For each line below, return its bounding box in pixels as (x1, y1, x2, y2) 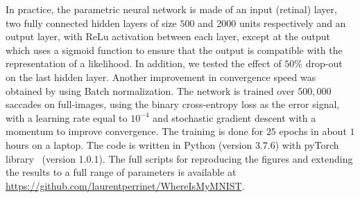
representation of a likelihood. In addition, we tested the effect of (6, 56, 282, 71)
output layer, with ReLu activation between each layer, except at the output (6, 29, 330, 44)
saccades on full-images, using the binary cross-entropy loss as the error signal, (6, 97, 340, 111)
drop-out (305, 56, 343, 71)
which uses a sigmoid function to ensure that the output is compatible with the (6, 42, 343, 57)
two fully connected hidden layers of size (6, 15, 177, 30)
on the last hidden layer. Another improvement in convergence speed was (6, 69, 316, 84)
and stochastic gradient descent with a (153, 110, 316, 125)
